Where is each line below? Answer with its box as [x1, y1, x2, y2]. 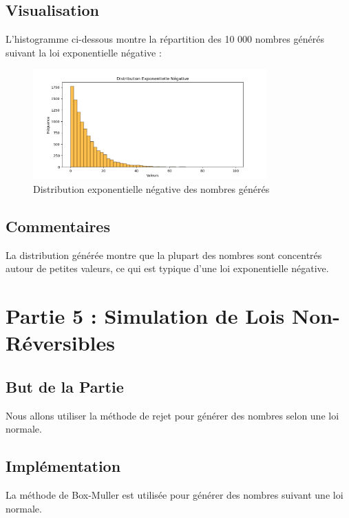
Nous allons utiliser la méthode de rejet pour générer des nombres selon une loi [6, 408, 339, 422]
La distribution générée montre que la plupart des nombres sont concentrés [6, 247, 322, 262]
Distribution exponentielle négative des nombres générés [33, 182, 270, 196]
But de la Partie [6, 375, 124, 397]
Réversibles [6, 329, 115, 357]
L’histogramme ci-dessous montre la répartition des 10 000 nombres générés [6, 32, 324, 46]
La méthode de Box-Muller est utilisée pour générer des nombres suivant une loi [6, 488, 343, 502]
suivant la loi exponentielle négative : [6, 45, 162, 59]
